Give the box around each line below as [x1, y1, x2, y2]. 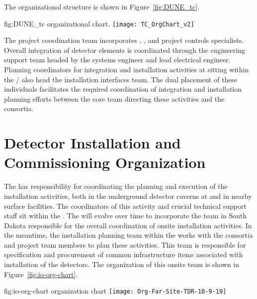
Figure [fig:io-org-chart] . [4, 269, 78, 279]
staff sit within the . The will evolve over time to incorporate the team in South [4, 210, 247, 221]
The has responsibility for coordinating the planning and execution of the [4, 181, 228, 191]
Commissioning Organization [4, 152, 206, 172]
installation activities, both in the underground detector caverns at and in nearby [4, 190, 252, 201]
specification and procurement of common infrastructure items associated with [4, 249, 243, 260]
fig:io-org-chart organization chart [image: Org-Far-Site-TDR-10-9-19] [4, 286, 227, 296]
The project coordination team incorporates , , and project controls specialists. [4, 35, 244, 45]
